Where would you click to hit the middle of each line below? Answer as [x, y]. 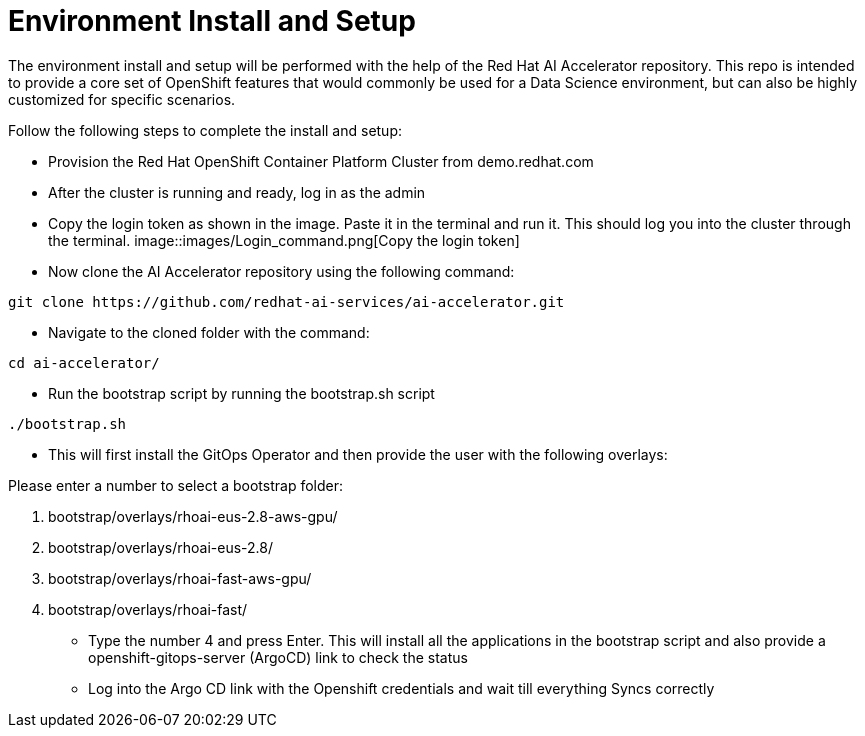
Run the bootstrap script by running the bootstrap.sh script [241, 393]
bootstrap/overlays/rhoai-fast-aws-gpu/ [180, 578]
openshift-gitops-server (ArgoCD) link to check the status [278, 657]
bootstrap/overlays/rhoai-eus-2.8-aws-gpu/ [193, 516]
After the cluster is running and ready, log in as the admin [237, 192]
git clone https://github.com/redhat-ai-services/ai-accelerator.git [286, 301]
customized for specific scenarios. [122, 99]
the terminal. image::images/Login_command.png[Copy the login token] [284, 240]
